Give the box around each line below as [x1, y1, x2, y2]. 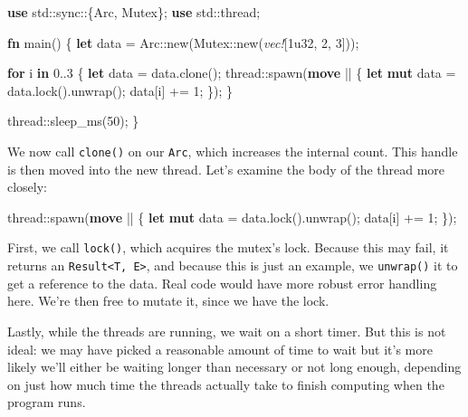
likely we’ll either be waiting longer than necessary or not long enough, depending [7, 357, 462, 376]
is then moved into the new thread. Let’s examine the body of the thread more [7, 159, 445, 178]
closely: [7, 177, 48, 196]
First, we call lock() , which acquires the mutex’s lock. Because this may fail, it [7, 238, 449, 257]
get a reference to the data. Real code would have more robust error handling [7, 273, 437, 292]
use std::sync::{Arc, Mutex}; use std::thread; [7, 3, 261, 21]
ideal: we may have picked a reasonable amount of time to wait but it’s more [7, 339, 433, 358]
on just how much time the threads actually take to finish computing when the [7, 374, 444, 393]
